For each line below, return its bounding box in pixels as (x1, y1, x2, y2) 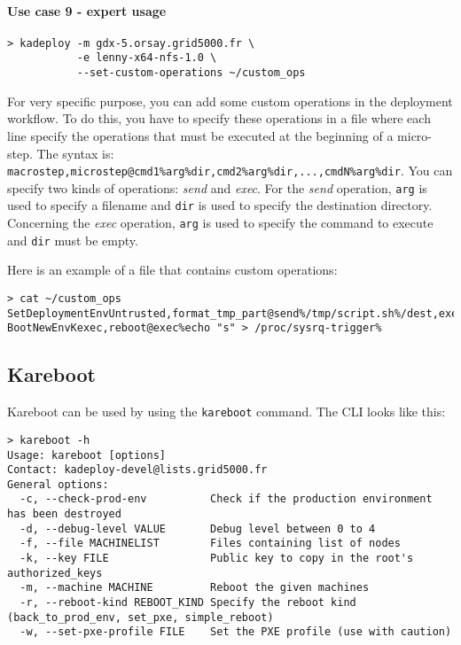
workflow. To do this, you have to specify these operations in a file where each (7, 109, 431, 128)
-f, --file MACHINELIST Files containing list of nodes (20, 537, 401, 550)
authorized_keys (7, 566, 103, 579)
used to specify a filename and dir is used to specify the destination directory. (7, 196, 433, 214)
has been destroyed (7, 508, 121, 521)
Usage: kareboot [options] (7, 448, 166, 462)
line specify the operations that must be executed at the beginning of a (7, 126, 394, 144)
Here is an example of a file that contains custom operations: (7, 260, 338, 279)
